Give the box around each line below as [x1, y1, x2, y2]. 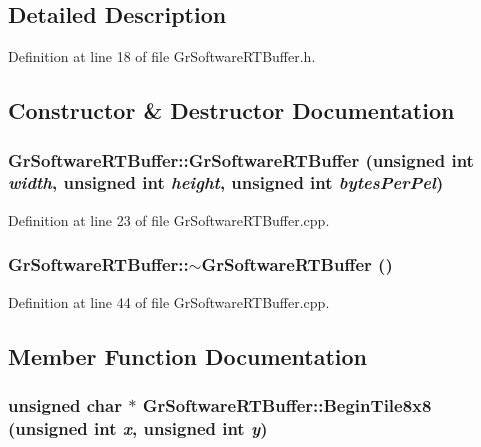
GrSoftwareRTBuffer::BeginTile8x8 [142, 392, 432, 417]
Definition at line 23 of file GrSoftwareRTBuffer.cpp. [8, 209, 330, 230]
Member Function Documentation [8, 340, 368, 371]
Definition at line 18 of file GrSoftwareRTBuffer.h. [8, 46, 316, 67]
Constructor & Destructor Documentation [8, 95, 455, 126]
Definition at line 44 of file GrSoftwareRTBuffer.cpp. [8, 291, 330, 312]
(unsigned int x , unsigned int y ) [8, 415, 268, 440]
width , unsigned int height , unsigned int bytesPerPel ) [8, 170, 444, 195]
